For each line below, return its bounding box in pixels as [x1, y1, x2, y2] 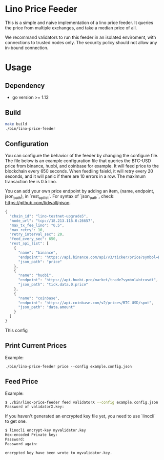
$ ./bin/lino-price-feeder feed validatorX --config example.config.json [5, 400, 159, 405]
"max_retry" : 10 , [9, 227, 45, 232]
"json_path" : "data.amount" [18, 305, 76, 310]
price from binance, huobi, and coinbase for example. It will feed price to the [5, 163, 159, 169]
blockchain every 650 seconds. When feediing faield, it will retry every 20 [5, 168, 154, 174]
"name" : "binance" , [18, 250, 58, 255]
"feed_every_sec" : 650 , [9, 237, 58, 242]
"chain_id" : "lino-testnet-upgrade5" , [9, 214, 89, 218]
